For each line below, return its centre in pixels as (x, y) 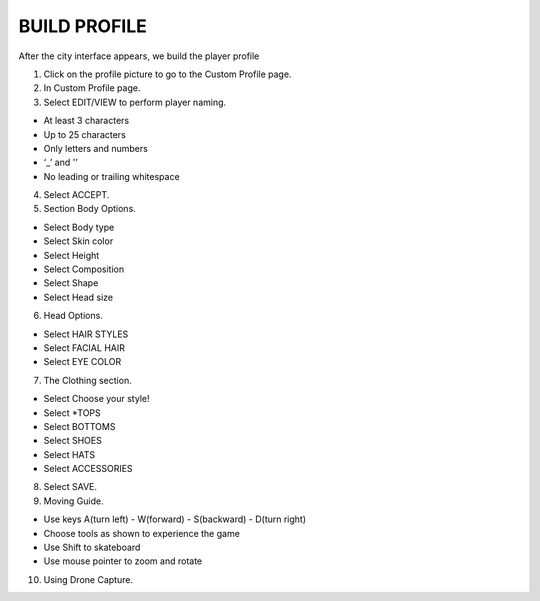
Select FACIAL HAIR (84, 347)
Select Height (71, 255)
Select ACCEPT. (76, 195)
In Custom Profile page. (92, 88)
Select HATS (69, 454)
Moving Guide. (73, 501)
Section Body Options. (90, 209)
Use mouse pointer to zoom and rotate (123, 561)
